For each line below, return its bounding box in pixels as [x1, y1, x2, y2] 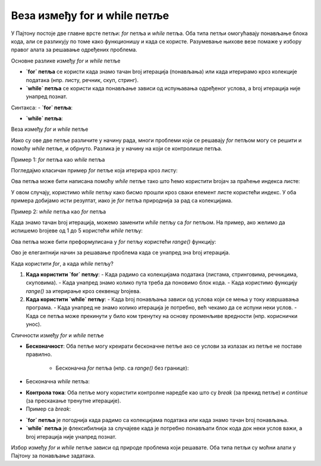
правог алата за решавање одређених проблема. [11, 46, 138, 53]
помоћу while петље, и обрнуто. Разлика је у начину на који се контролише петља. [11, 145, 222, 152]
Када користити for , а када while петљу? [11, 260, 114, 267]
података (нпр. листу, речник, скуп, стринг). [26, 76, 139, 83]
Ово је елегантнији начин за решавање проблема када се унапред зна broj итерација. [11, 249, 230, 256]
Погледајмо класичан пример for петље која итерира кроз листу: [11, 167, 178, 174]
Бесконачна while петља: [26, 378, 90, 385]
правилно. [26, 351, 52, 358]
